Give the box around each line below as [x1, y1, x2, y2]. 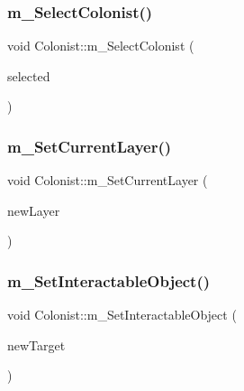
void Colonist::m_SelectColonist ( [7, 36, 194, 55]
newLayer [7, 200, 60, 219]
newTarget [7, 335, 66, 354]
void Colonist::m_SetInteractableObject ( [7, 305, 237, 324]
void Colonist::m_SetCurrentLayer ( [7, 171, 208, 190]
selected [7, 66, 50, 85]
